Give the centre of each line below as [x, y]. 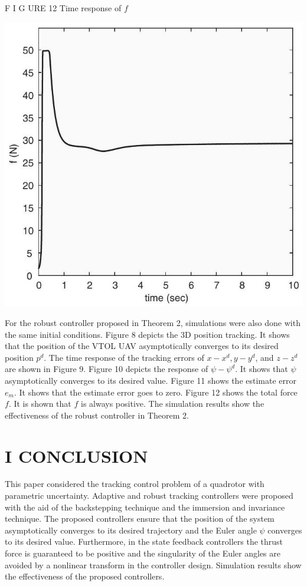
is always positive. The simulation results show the [173, 404]
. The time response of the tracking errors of [124, 357]
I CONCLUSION [76, 455]
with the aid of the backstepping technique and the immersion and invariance [145, 507]
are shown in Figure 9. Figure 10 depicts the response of [107, 369]
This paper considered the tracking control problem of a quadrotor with [135, 484]
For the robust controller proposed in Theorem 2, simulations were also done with [153, 323]
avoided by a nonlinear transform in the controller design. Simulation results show [153, 564]
